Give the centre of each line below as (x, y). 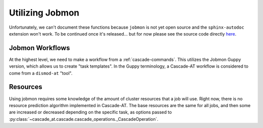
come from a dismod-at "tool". (41, 73)
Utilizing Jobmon (44, 13)
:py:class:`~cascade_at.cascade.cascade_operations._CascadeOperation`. (84, 119)
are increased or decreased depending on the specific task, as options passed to (91, 112)
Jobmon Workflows (39, 48)
